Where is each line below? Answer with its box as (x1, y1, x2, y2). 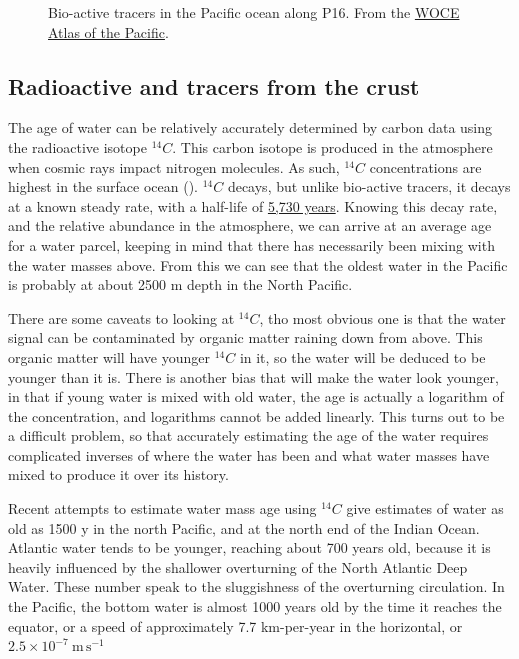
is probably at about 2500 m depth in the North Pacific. (8, 274, 353, 295)
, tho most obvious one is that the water (259, 307, 506, 328)
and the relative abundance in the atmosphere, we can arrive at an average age (8, 215, 492, 236)
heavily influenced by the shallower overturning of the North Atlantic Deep (8, 556, 468, 577)
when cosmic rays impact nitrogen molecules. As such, (8, 156, 340, 177)
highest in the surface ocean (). (8, 176, 198, 197)
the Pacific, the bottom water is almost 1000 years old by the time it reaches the (8, 596, 502, 617)
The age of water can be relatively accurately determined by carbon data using (8, 117, 493, 138)
